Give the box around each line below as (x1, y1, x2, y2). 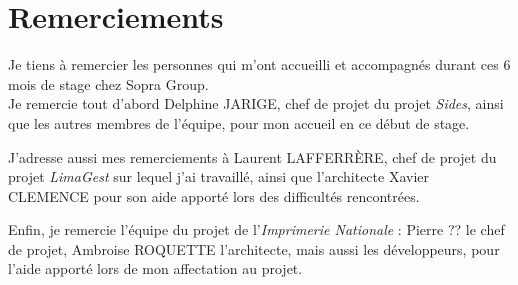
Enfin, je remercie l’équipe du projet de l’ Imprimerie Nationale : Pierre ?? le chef (8, 219, 505, 240)
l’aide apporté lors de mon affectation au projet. (8, 258, 303, 279)
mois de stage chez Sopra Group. (8, 73, 209, 94)
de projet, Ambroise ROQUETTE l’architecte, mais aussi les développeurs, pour (8, 238, 500, 259)
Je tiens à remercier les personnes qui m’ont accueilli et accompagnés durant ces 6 (8, 54, 511, 75)
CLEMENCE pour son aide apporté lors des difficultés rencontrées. (8, 185, 420, 206)
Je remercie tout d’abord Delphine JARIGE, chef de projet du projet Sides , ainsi (8, 93, 504, 114)
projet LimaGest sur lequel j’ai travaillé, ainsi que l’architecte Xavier (8, 166, 429, 187)
